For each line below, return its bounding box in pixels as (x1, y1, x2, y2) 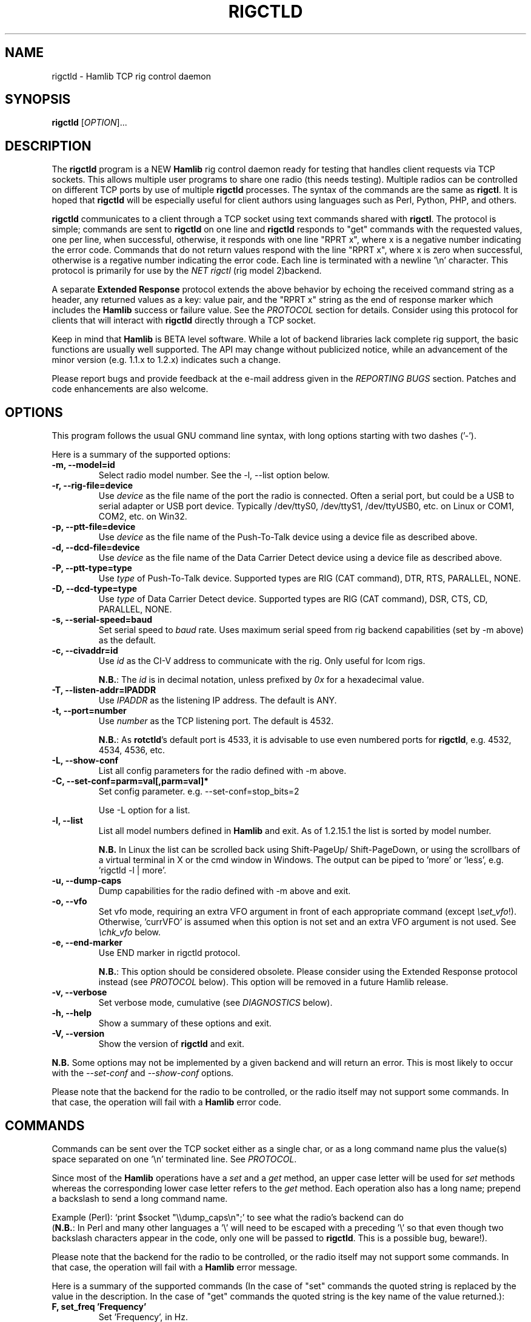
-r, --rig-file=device (52, 480, 133, 491)
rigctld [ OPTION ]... (52, 117, 127, 128)
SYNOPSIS (5, 92, 71, 107)
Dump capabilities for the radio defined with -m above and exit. (98, 886, 351, 897)
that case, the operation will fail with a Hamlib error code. (52, 1097, 281, 1108)
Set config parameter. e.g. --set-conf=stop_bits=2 (98, 786, 299, 797)
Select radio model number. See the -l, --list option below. (98, 470, 330, 481)
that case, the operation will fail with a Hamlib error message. (52, 1261, 298, 1272)
